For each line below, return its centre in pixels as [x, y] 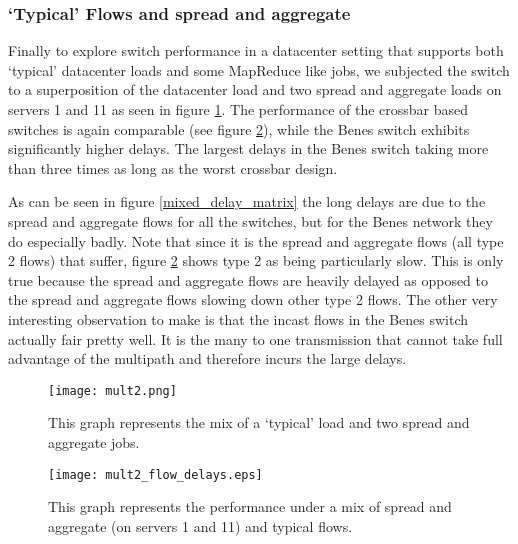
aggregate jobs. [94, 441]
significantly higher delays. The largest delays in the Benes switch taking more [248, 148]
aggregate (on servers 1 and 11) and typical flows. [200, 525]
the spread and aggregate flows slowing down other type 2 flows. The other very [253, 299]
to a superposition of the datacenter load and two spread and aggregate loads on [255, 89]
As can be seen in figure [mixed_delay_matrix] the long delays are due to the [247, 201]
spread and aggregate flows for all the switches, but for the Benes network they [250, 220]
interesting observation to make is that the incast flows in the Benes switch [238, 318]
